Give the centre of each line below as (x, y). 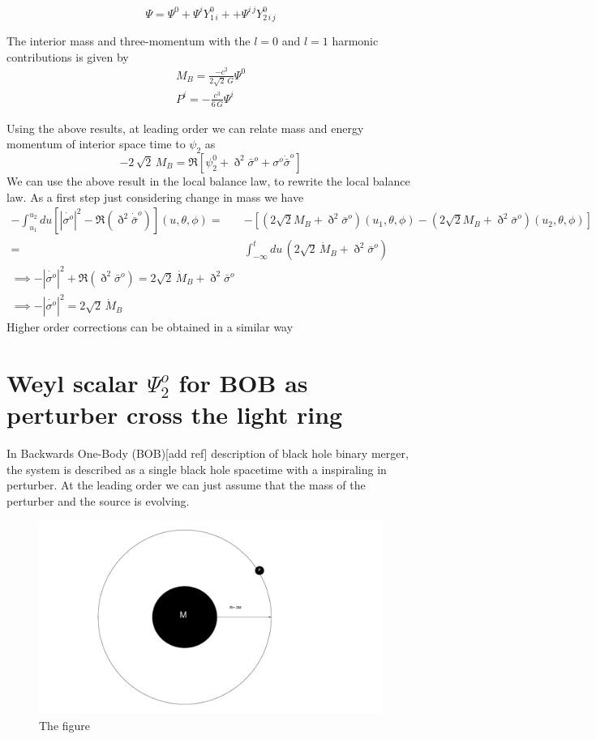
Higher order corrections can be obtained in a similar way (150, 327)
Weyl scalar (73, 383)
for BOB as (243, 383)
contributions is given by (68, 56)
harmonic (355, 41)
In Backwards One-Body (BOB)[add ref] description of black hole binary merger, (208, 453)
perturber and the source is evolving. (98, 500)
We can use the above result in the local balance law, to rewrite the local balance (208, 180)
